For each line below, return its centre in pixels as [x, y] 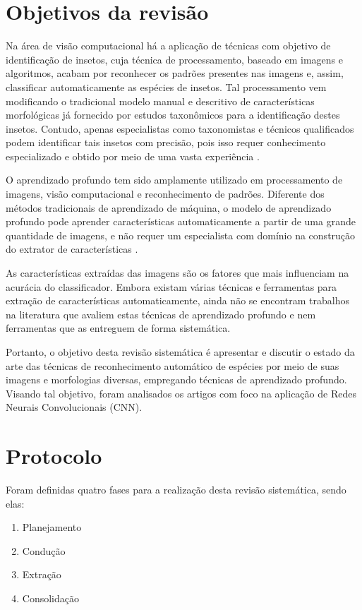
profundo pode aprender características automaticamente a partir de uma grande [181, 221]
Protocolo [54, 456]
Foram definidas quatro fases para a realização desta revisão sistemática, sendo [176, 490]
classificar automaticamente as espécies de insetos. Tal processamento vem [166, 86]
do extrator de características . [72, 249]
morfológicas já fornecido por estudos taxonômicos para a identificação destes [173, 115]
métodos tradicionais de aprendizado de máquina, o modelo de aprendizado [169, 207]
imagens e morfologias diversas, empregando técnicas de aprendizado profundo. [176, 379]
